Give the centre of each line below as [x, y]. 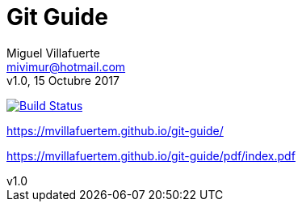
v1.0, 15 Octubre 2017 [63, 80]
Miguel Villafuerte [53, 53]
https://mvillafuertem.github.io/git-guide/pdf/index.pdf [151, 155]
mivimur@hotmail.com [66, 66]
